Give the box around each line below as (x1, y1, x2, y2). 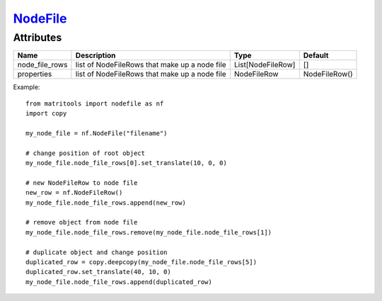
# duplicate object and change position (25, 248, 168, 256)
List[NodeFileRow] (233, 60, 296, 70)
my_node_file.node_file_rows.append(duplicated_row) (25, 278, 212, 286)
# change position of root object (25, 149, 145, 157)
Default (303, 50, 329, 60)
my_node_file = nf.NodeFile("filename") (25, 129, 168, 137)
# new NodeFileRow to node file (25, 178, 138, 187)
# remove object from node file (25, 218, 138, 227)
